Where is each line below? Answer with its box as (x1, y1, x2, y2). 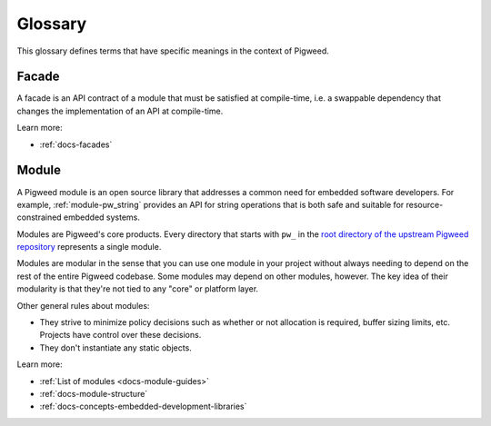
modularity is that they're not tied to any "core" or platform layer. (16, 283, 259, 294)
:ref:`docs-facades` (39, 139, 113, 150)
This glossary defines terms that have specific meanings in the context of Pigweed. (16, 45, 329, 56)
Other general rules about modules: (16, 300, 150, 311)
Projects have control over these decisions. (39, 330, 202, 341)
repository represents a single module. (16, 242, 162, 253)
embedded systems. (64, 212, 141, 223)
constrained (16, 212, 63, 223)
